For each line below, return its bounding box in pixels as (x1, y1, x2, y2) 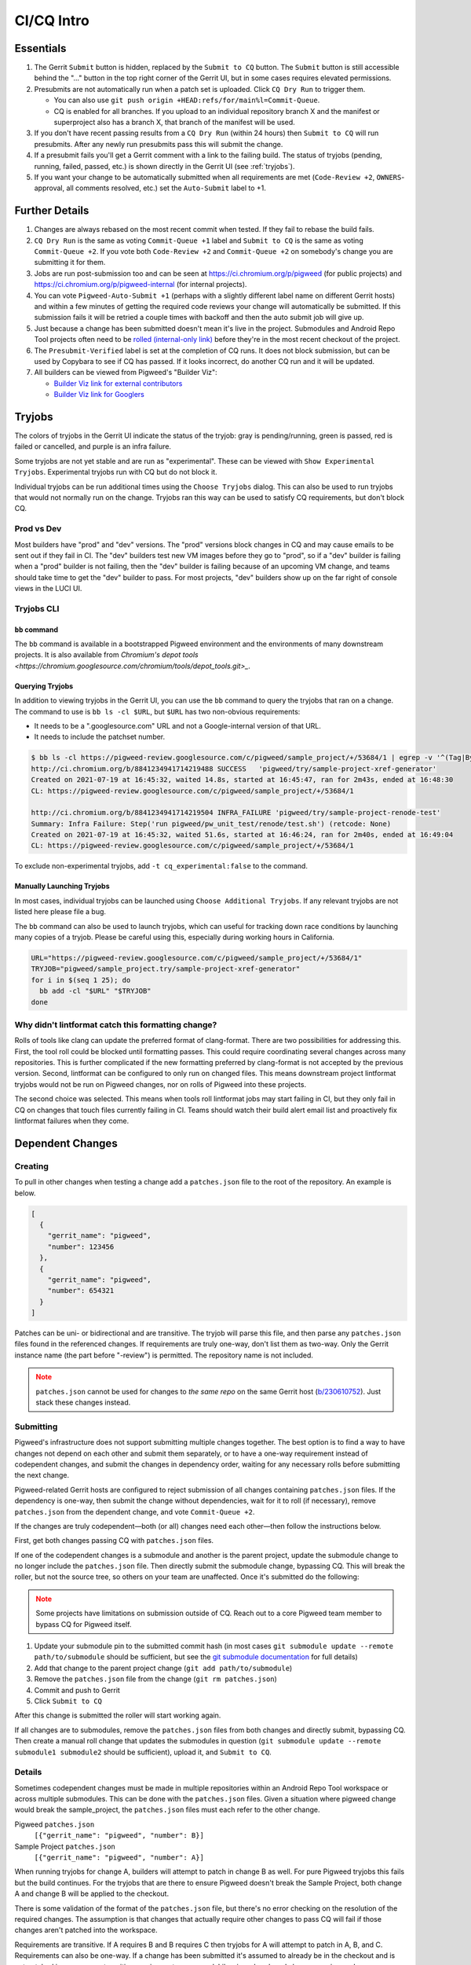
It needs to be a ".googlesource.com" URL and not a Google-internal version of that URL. (34, 721, 322, 730)
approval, (34, 183, 65, 193)
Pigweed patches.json (14, 1820, 95, 1829)
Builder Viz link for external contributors (53, 378, 183, 388)
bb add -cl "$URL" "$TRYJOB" (39, 986, 152, 996)
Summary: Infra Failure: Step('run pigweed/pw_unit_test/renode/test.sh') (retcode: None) (31, 819, 392, 828)
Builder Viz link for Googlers (53, 390, 144, 399)
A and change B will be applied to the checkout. (14, 1889, 169, 1898)
